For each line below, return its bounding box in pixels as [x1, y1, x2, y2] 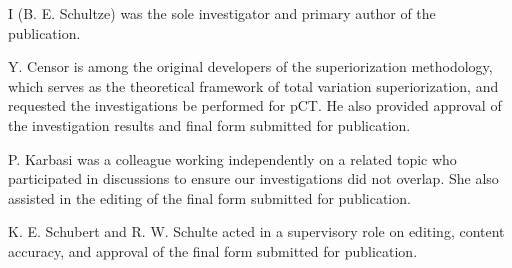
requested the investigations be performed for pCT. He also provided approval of [8, 95, 502, 116]
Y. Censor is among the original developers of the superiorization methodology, [8, 56, 493, 77]
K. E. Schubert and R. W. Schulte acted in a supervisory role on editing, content [8, 221, 505, 242]
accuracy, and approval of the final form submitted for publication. [8, 240, 418, 261]
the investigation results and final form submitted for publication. [8, 114, 411, 135]
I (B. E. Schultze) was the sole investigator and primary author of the [8, 3, 436, 23]
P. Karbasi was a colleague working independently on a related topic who [8, 148, 457, 169]
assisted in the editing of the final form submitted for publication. [8, 187, 411, 208]
